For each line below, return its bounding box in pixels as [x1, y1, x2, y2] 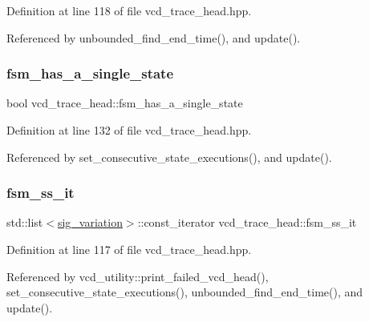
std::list [6, 214, 43, 231]
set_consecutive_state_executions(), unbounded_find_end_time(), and [6, 284, 363, 300]
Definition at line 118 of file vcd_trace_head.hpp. [6, 2, 252, 18]
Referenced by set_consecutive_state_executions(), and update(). [6, 148, 332, 165]
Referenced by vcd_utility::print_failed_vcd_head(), [6, 268, 269, 284]
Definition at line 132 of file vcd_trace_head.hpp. [6, 122, 252, 138]
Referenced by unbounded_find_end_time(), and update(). [6, 29, 301, 46]
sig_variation [57, 214, 123, 231]
